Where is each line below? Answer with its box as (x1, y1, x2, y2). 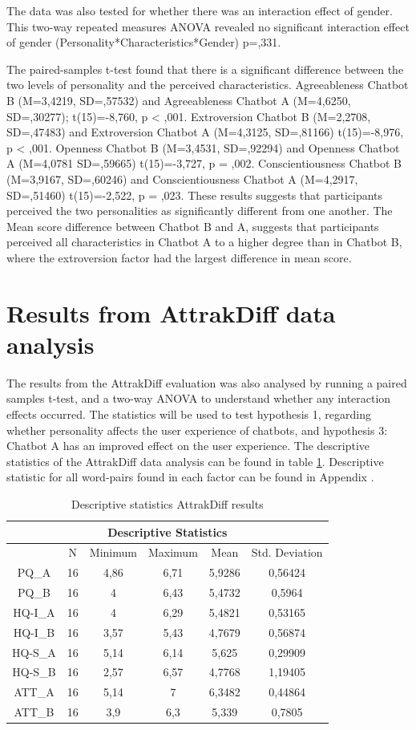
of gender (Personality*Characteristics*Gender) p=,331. (6, 34, 281, 51)
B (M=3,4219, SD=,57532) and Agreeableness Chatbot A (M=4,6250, (6, 91, 351, 108)
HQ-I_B (13, 623, 55, 640)
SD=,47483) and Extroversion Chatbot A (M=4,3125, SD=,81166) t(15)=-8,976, (6, 124, 404, 140)
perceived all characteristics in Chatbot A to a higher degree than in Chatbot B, (6, 233, 402, 250)
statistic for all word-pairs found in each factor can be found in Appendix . (6, 468, 374, 485)
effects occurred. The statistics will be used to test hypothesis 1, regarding (6, 406, 371, 422)
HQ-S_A (12, 643, 56, 660)
